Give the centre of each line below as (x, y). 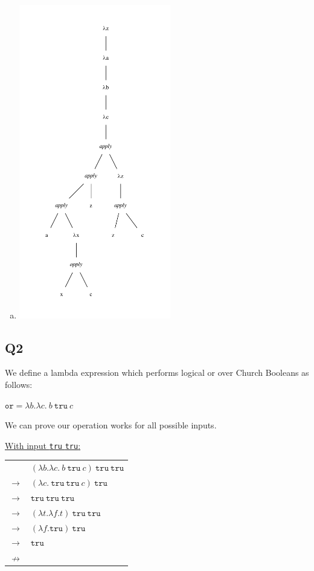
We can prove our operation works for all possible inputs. (111, 425)
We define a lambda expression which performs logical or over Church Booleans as (157, 373)
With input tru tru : (43, 445)
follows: (19, 385)
